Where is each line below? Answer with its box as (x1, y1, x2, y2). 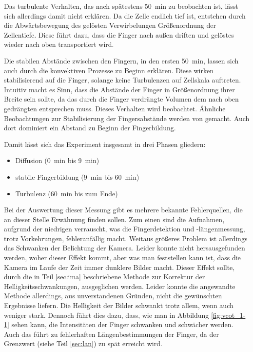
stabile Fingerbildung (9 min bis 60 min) (15, 171, 139, 182)
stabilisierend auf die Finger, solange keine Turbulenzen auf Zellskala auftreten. (4, 75, 241, 85)
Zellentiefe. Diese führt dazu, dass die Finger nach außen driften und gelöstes (4, 29, 234, 40)
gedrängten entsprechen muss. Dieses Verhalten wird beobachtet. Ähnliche (4, 103, 226, 113)
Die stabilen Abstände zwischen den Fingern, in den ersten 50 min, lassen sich (4, 55, 239, 65)
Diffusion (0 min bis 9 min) (15, 155, 99, 166)
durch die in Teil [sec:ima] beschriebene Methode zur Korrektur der (4, 271, 205, 282)
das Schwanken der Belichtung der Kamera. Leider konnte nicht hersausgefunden (4, 243, 245, 253)
